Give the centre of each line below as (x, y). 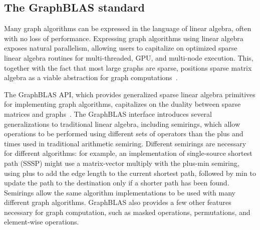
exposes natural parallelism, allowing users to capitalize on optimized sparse (121, 48)
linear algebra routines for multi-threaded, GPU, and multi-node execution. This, (129, 57)
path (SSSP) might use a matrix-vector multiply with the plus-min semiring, (122, 163)
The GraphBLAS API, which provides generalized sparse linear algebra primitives (130, 94)
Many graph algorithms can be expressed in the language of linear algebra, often (128, 28)
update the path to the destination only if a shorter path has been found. (117, 183)
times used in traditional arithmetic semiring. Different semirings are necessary (125, 143)
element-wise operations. (42, 222)
